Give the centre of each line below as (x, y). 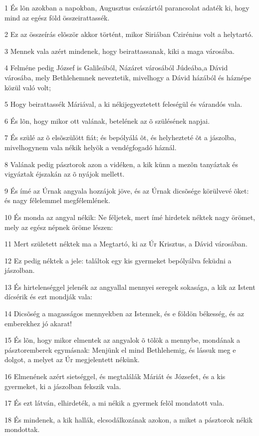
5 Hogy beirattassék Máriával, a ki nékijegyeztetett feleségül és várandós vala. (124, 104)
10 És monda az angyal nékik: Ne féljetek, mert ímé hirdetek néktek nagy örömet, (130, 217)
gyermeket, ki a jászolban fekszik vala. (63, 386)
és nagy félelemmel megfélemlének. (57, 200)
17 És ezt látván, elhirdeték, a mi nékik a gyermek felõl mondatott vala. (115, 403)
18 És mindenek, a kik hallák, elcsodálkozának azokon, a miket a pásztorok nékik (129, 419)
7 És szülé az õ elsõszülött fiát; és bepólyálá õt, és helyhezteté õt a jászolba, (121, 137)
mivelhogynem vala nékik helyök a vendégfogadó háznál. (91, 147)
